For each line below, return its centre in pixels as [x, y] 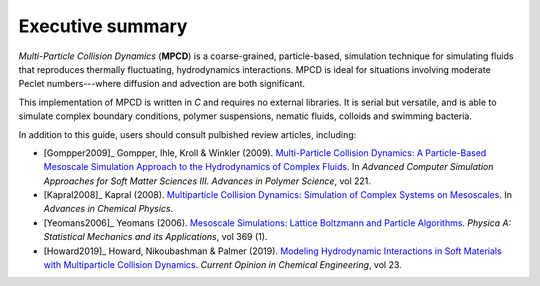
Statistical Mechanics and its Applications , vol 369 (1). [155, 237]
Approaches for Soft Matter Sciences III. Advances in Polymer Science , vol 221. [207, 181]
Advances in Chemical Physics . [108, 209]
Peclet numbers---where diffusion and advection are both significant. [161, 84]
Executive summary [103, 26]
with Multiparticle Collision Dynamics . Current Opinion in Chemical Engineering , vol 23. [222, 265]
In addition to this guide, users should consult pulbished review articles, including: [187, 134]
